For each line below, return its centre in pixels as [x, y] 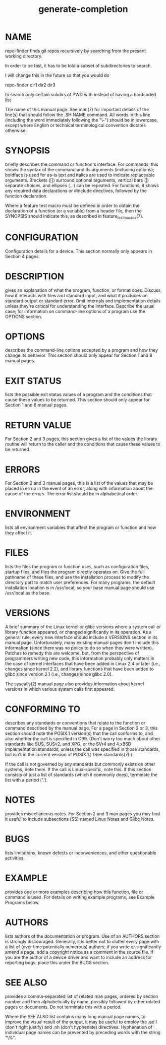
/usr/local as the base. [28, 593]
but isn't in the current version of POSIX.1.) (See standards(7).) [69, 755]
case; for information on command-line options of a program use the [75, 311]
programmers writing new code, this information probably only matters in [80, 658]
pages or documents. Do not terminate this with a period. [63, 1007]
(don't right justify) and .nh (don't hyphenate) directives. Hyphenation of [79, 1027]
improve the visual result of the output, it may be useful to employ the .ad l [81, 1022]
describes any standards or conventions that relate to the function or [75, 723]
